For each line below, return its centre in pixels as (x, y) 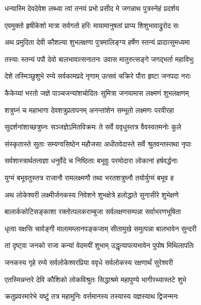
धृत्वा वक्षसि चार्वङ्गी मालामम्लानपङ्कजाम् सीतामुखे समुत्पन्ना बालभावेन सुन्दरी (100, 228)
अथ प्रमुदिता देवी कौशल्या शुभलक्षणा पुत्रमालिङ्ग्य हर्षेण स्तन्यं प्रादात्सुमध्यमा (97, 42)
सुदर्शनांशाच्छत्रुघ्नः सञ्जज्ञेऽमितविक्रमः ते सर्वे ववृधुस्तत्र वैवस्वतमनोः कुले (93, 127)
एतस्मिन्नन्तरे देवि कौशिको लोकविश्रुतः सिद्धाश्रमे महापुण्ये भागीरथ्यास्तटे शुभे (95, 279)
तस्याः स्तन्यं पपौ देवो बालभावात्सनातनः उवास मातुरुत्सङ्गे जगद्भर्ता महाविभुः (99, 59)
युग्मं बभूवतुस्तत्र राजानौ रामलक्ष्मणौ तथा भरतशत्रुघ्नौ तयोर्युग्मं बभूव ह (89, 177)
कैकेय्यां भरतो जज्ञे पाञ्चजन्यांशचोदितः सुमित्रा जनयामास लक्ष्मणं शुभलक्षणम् (97, 93)
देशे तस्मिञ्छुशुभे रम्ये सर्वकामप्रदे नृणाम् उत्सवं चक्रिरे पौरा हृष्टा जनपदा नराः (98, 76)
